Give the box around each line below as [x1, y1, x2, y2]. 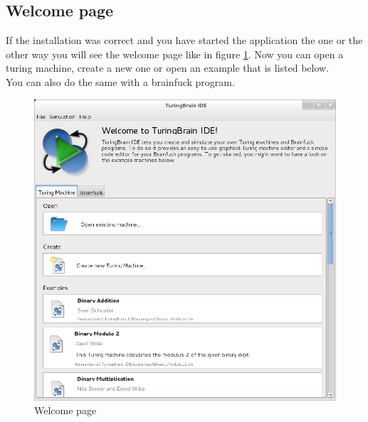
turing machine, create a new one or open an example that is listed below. [6, 60, 330, 75]
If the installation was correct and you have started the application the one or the [6, 33, 363, 48]
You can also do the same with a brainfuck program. [6, 74, 235, 89]
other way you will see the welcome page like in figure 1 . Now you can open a [6, 46, 344, 61]
